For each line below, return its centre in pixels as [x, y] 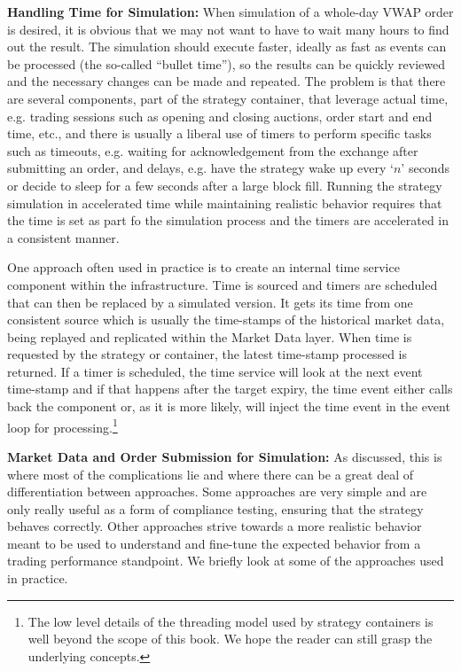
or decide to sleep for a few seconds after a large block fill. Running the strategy [225, 185]
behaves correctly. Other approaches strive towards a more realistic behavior [215, 526]
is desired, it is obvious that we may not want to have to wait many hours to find [228, 29]
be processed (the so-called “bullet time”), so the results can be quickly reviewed [227, 63]
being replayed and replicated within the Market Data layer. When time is [210, 336]
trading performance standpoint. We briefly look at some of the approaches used [226, 561]
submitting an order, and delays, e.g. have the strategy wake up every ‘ [200, 168]
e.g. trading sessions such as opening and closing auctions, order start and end [220, 116]
